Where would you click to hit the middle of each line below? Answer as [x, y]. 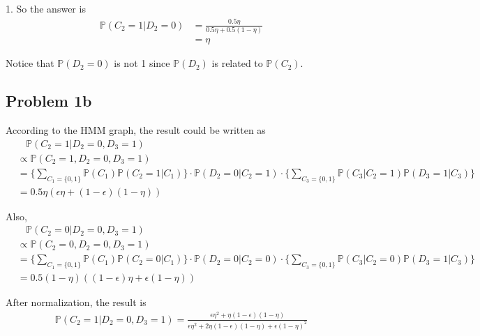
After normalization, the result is [76, 302]
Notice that [30, 63]
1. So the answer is [46, 8]
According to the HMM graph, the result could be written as [136, 130]
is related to [237, 63]
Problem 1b [49, 101]
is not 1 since [142, 63]
